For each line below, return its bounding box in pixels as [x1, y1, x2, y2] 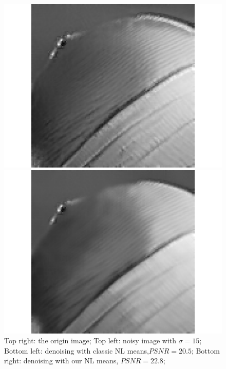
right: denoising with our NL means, [4, 355, 119, 366]
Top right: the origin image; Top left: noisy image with [4, 335, 177, 346]
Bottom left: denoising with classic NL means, [4, 345, 149, 356]
